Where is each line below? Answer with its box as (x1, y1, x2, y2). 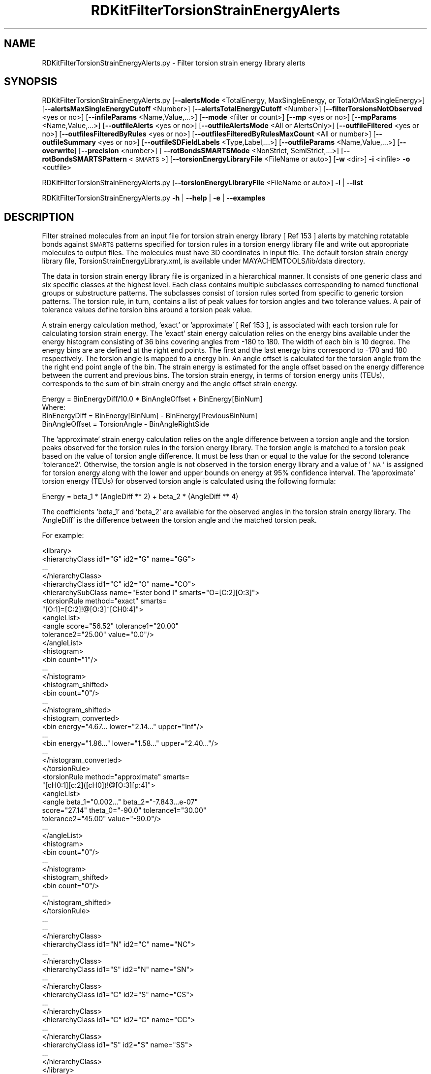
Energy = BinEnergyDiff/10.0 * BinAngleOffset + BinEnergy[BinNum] (42, 395, 263, 403)
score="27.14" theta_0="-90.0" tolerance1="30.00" (42, 806, 207, 815)
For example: (42, 531, 84, 540)
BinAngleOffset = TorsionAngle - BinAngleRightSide (42, 420, 210, 429)
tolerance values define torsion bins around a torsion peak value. (42, 305, 252, 314)
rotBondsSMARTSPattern (42, 155, 127, 164)
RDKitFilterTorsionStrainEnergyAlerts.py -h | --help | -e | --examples (42, 194, 266, 202)
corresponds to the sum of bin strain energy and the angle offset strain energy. (42, 379, 298, 388)
